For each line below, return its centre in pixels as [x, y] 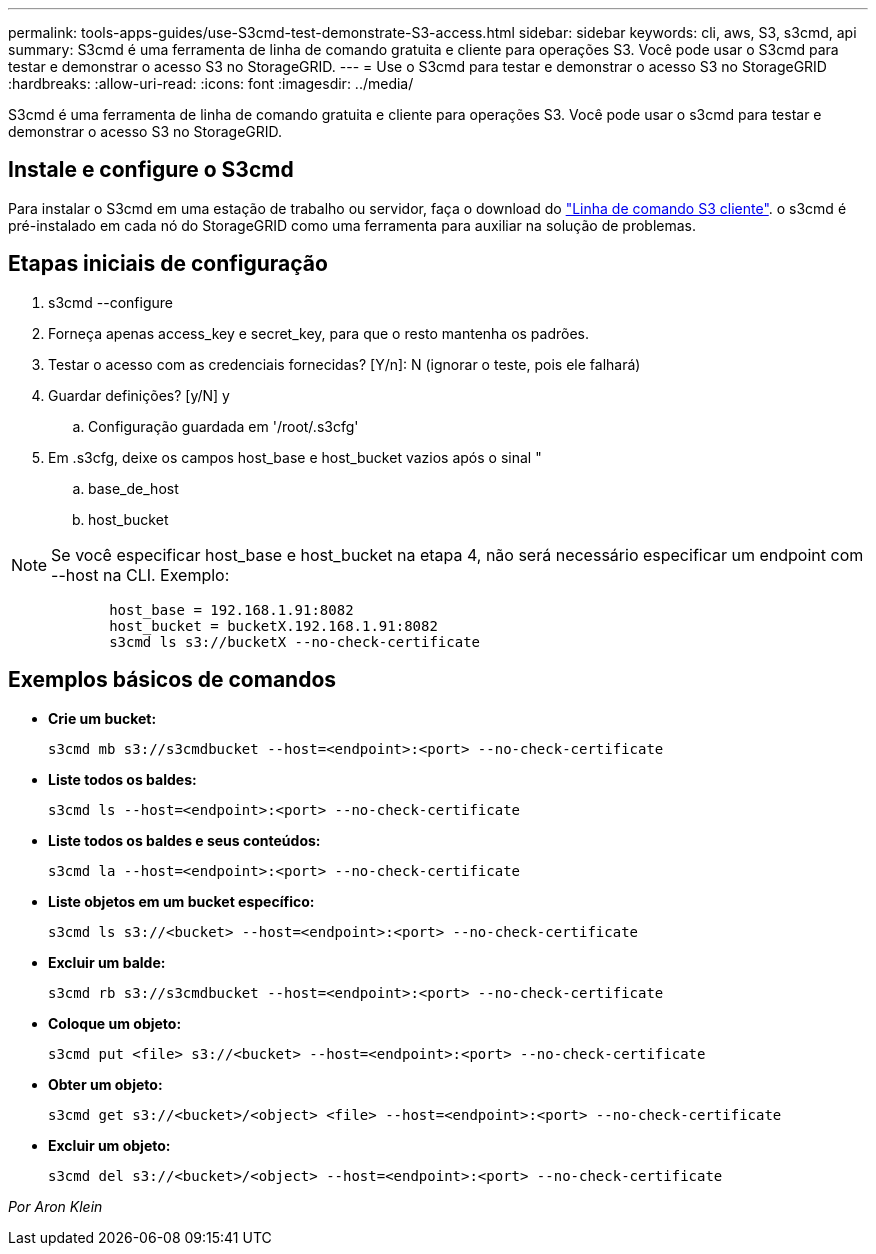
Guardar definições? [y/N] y [139, 395]
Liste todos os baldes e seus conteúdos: [184, 840]
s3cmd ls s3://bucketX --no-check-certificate [295, 641]
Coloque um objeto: [115, 1023]
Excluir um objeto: [109, 1145]
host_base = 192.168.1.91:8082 [231, 609]
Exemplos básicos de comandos [172, 680]
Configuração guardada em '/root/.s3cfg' [223, 426]
